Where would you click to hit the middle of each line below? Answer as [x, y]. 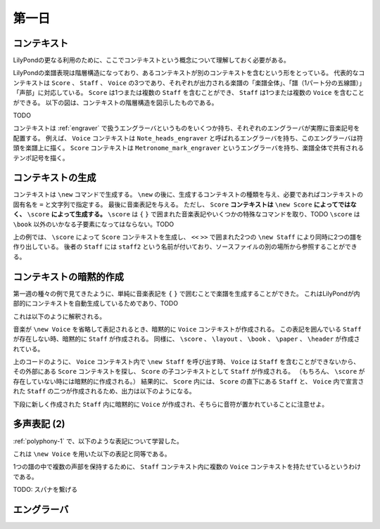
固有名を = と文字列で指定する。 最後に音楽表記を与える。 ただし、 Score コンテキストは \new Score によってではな [185, 204]
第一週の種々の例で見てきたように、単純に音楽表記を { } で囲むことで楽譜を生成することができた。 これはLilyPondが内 [186, 293]
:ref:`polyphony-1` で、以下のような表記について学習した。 [98, 441]
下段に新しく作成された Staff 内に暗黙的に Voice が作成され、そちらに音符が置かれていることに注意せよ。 [171, 404]
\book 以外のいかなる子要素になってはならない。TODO [94, 224]
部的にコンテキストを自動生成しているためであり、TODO [96, 303]
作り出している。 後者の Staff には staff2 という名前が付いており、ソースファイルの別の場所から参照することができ [185, 247]
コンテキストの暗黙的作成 [69, 276]
